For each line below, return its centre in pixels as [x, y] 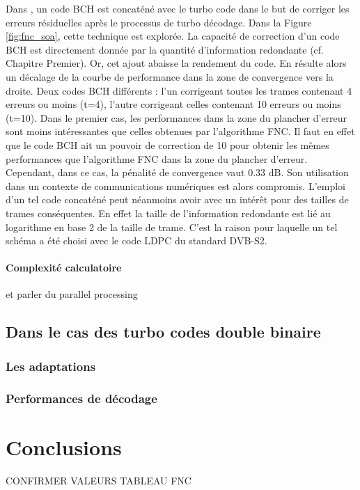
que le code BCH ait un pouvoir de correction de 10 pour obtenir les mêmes [167, 144]
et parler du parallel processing [72, 294]
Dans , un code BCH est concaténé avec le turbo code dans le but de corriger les [178, 8]
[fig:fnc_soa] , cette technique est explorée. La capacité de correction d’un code [173, 36]
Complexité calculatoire [64, 268]
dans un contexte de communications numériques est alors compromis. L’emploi [176, 185]
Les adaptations [51, 366]
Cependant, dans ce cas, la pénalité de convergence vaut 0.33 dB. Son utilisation [177, 172]
